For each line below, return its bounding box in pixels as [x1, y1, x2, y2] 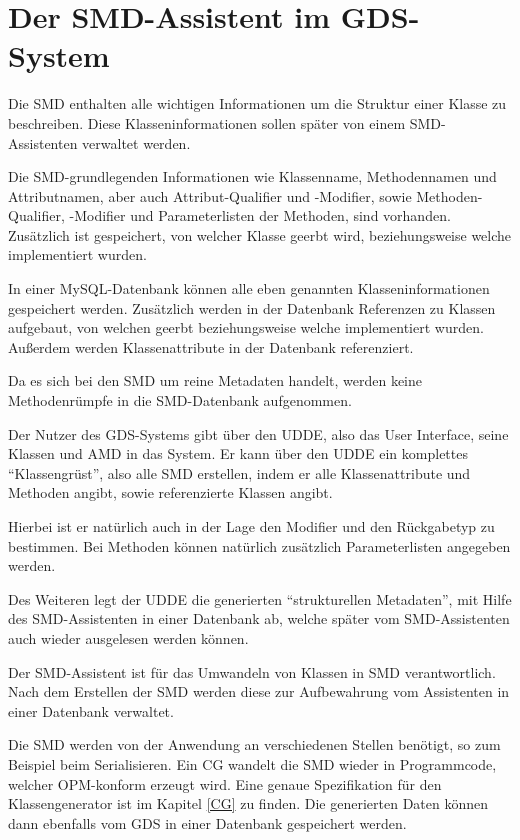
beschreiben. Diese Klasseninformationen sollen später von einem [8, 112, 406, 133]
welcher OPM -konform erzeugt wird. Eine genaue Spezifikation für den [8, 773, 442, 794]
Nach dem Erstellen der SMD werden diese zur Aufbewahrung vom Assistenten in [8, 681, 510, 702]
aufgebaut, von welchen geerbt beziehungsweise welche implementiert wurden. [8, 317, 484, 338]
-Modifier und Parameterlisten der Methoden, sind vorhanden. [69, 205, 451, 226]
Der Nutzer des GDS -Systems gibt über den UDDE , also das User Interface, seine [8, 423, 509, 444]
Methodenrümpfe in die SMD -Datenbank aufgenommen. [8, 390, 352, 411]
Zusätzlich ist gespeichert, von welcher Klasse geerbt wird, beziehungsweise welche [8, 224, 512, 245]
